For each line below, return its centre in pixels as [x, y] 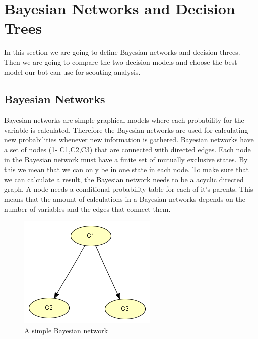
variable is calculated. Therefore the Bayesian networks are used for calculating [126, 130]
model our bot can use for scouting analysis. [72, 72]
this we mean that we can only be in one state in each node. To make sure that [126, 169]
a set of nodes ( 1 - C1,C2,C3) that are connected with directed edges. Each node [127, 150]
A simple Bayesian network [66, 330]
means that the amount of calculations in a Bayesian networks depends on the [125, 199]
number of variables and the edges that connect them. [87, 208]
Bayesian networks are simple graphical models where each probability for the [124, 120]
